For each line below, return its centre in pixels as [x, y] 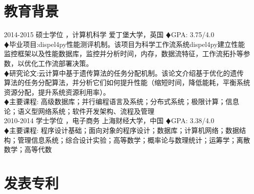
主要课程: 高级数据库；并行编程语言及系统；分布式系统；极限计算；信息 [124, 101]
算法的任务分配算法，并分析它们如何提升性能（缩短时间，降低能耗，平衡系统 [127, 82]
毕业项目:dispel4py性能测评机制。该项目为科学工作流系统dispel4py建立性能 [127, 44]
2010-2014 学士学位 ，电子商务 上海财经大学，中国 [84, 120]
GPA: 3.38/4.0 [193, 120]
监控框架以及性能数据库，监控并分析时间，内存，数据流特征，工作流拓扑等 [124, 54]
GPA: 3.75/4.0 [193, 34]
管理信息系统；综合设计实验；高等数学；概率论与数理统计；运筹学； [127, 140]
